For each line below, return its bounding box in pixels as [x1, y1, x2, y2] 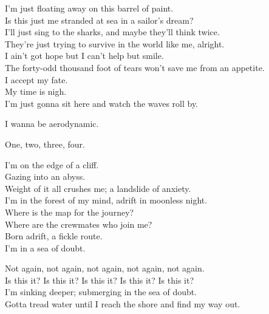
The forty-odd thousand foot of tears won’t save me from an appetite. [5, 61, 265, 73]
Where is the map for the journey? [5, 205, 134, 218]
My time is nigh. [5, 85, 67, 98]
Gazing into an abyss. [5, 170, 86, 183]
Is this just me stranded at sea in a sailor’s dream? [5, 13, 194, 26]
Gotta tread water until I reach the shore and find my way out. [5, 298, 240, 310]
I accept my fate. [5, 73, 68, 86]
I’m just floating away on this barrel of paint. [5, 2, 174, 14]
